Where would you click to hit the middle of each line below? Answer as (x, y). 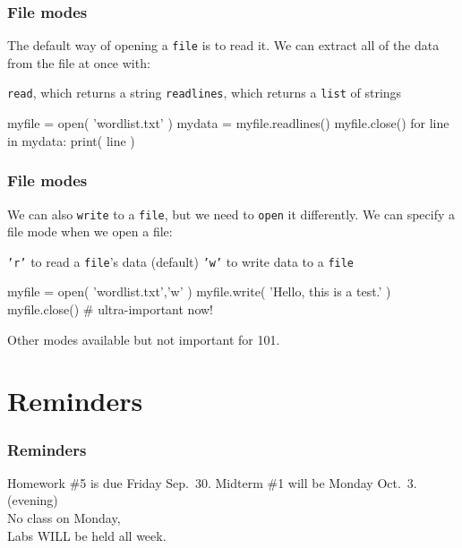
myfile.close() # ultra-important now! (110, 309)
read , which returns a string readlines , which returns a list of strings (205, 93)
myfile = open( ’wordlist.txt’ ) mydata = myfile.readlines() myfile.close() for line (228, 123)
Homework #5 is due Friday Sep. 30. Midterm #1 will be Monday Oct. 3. (212, 482)
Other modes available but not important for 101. (144, 339)
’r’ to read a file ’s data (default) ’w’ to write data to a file (181, 261)
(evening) (33, 500)
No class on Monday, (64, 518)
